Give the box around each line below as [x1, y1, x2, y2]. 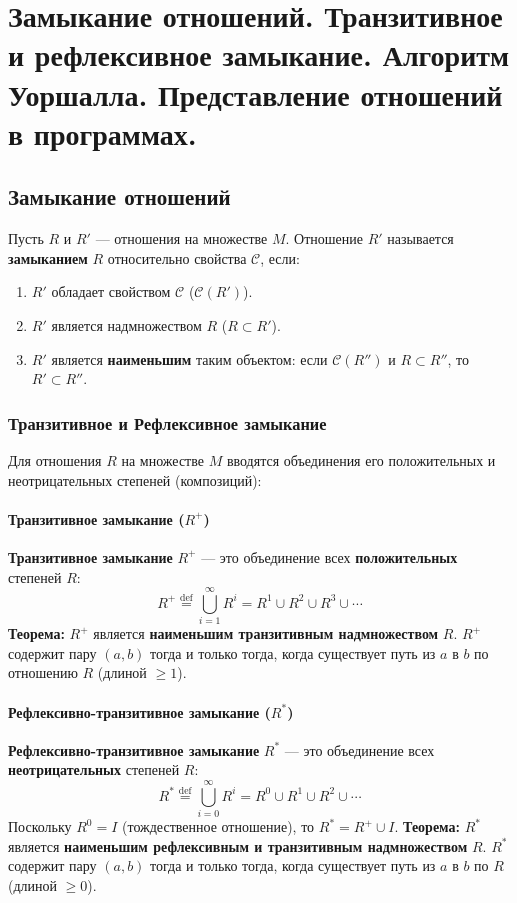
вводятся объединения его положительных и [226, 449, 496, 470]
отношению [8, 662, 78, 683]
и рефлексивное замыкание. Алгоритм [8, 34, 510, 75]
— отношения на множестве [95, 228, 268, 249]
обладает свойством [51, 281, 171, 302]
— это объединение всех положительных [201, 546, 458, 567]
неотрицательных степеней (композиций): [8, 469, 262, 490]
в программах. [8, 112, 197, 153]
